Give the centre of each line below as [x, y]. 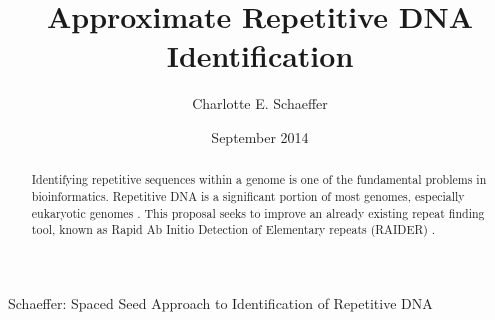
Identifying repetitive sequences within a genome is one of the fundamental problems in [259, 179]
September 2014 [260, 136]
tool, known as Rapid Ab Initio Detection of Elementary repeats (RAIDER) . [233, 229]
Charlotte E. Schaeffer [260, 103]
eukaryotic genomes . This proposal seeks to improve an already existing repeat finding [258, 212]
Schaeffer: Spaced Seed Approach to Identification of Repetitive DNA [220, 302]
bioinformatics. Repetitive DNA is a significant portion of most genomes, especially [248, 195]
